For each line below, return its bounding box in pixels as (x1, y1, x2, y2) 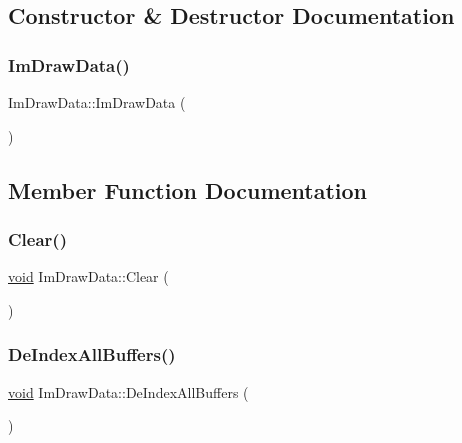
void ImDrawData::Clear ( (8, 266, 169, 287)
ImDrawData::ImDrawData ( (8, 92, 186, 112)
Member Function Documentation (8, 174, 368, 205)
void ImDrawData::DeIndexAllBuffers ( (8, 381, 249, 402)
